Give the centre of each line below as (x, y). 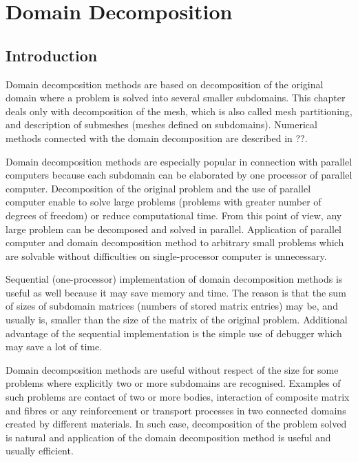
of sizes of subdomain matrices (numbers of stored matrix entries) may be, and (172, 306)
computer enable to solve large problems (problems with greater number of (164, 202)
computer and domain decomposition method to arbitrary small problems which (175, 242)
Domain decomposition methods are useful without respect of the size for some (172, 369)
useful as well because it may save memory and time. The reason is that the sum (176, 292)
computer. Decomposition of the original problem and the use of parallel (158, 188)
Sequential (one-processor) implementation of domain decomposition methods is (174, 279)
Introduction (52, 55)
